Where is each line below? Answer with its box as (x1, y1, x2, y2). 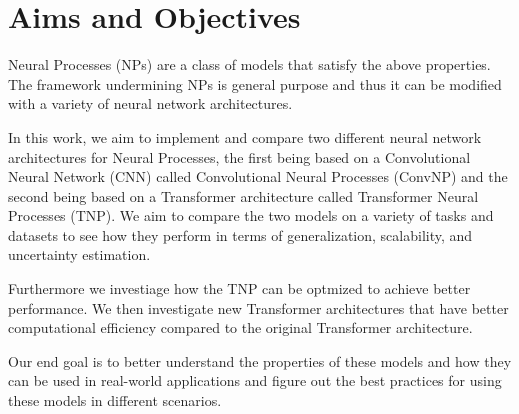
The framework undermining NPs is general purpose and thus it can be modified (8, 73, 502, 94)
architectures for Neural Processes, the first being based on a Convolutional (8, 146, 471, 167)
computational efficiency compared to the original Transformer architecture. (8, 317, 473, 338)
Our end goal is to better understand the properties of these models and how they (8, 350, 512, 371)
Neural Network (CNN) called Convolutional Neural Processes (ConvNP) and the (8, 166, 508, 187)
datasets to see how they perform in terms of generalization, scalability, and (8, 224, 473, 245)
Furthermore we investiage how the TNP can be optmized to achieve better (8, 278, 471, 299)
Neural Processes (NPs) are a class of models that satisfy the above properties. (8, 54, 491, 75)
